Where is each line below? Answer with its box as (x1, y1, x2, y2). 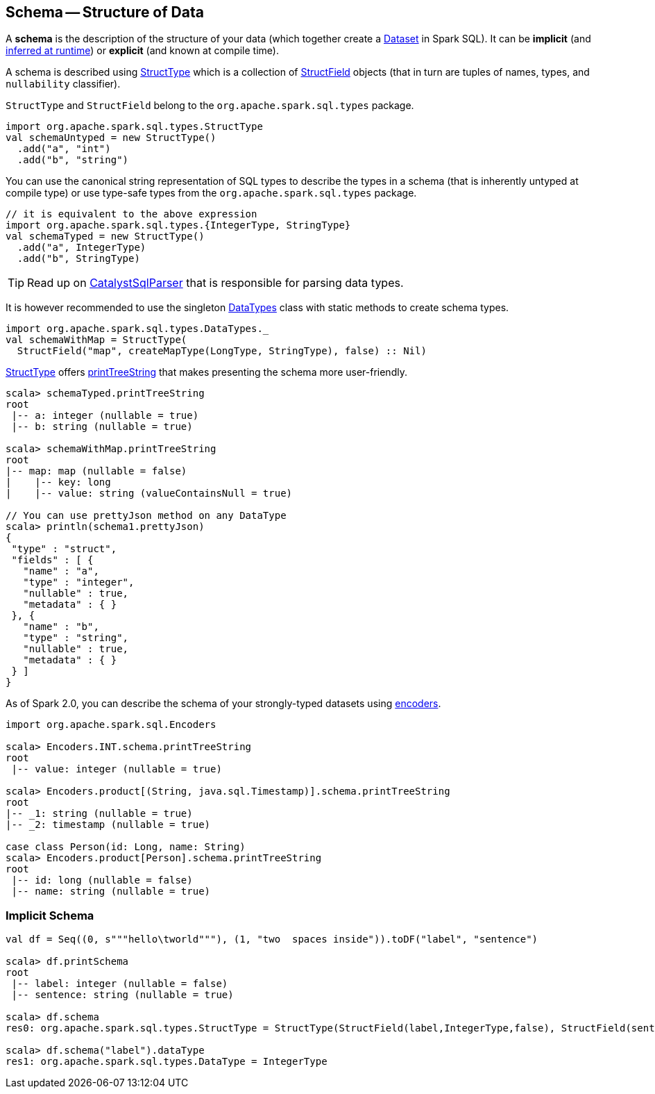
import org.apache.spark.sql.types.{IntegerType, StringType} (6, 219, 351, 231)
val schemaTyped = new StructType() (6, 231, 205, 242)
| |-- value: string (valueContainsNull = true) (6, 488, 293, 499)
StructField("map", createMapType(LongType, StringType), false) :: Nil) (17, 345, 427, 357)
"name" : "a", (23, 565, 99, 577)
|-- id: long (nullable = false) (11, 875, 193, 886)
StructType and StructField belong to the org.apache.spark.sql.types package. (6, 99, 414, 112)
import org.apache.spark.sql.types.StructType (6, 121, 263, 133)
